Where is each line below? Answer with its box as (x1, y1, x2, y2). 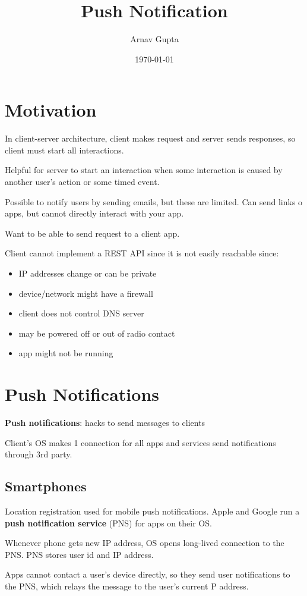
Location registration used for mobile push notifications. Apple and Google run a (5, 505, 300, 517)
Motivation (5, 98, 97, 122)
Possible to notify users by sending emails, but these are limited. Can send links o (5, 195, 303, 208)
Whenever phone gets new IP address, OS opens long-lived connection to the (5, 537, 284, 549)
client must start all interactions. (5, 143, 124, 156)
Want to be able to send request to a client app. (5, 227, 180, 239)
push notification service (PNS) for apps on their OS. (5, 516, 212, 529)
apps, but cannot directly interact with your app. (5, 207, 184, 219)
